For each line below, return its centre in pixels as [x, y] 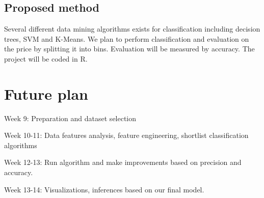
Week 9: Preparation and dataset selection [70, 118]
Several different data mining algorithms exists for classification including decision [132, 29]
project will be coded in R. [46, 58]
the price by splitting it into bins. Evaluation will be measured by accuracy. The [129, 49]
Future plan [46, 93]
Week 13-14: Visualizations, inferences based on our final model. [104, 189]
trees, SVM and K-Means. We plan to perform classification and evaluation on [127, 38]
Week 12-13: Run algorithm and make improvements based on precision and [123, 162]
